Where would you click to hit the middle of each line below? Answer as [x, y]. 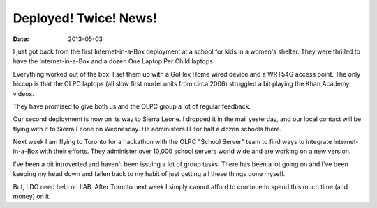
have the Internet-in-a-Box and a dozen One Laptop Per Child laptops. [114, 61]
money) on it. [32, 197]
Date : [21, 39]
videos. [23, 93]
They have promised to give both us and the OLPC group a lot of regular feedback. [132, 106]
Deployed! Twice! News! [85, 18]
